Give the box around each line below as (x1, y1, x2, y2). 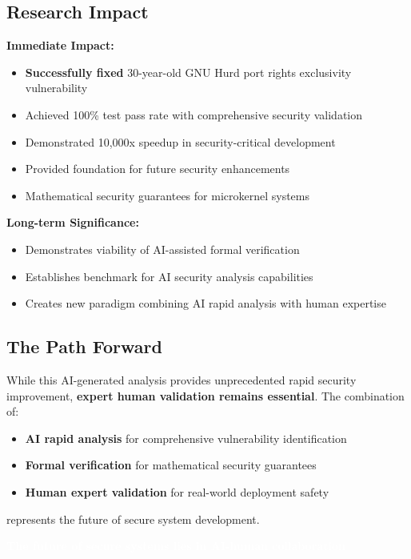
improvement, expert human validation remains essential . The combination (6, 387, 405, 404)
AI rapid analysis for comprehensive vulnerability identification (25, 429, 347, 446)
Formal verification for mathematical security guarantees (25, 456, 317, 473)
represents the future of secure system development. (6, 510, 260, 527)
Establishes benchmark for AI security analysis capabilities (25, 267, 313, 284)
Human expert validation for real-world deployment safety (25, 483, 329, 500)
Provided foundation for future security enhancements (25, 160, 290, 177)
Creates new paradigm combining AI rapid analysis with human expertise (25, 295, 386, 312)
